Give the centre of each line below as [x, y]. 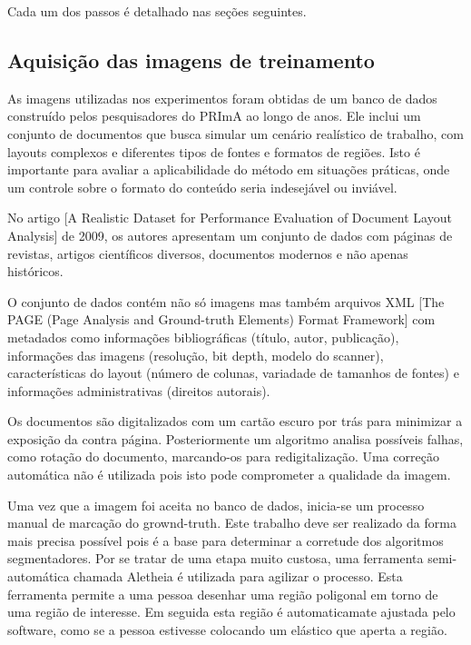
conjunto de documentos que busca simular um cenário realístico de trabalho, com [235, 133]
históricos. [35, 271]
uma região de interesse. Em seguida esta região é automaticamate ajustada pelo [231, 612]
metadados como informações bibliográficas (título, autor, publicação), [203, 337]
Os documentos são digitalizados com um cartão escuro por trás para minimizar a [235, 421]
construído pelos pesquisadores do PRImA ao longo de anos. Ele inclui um [214, 116]
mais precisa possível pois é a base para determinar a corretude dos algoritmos [226, 540]
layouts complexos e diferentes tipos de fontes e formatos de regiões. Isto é [214, 151]
